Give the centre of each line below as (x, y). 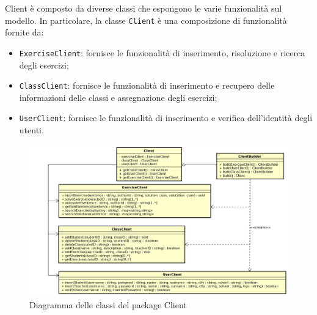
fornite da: (24, 32)
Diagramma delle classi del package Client (108, 304)
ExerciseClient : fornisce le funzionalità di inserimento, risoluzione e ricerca (162, 52)
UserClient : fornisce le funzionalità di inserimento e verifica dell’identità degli (166, 118)
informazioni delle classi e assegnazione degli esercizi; (118, 97)
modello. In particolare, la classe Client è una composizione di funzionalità (146, 20)
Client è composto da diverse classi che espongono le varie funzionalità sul (144, 8)
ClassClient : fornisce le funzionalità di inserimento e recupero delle (147, 85)
